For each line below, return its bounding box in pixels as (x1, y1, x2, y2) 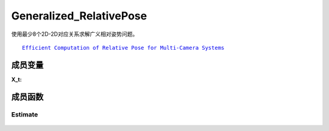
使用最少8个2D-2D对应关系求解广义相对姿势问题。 (11, 30, 138, 38)
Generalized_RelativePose (11, 9, 147, 22)
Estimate (11, 110, 38, 118)
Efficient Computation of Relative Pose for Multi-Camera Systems (22, 44, 225, 51)
